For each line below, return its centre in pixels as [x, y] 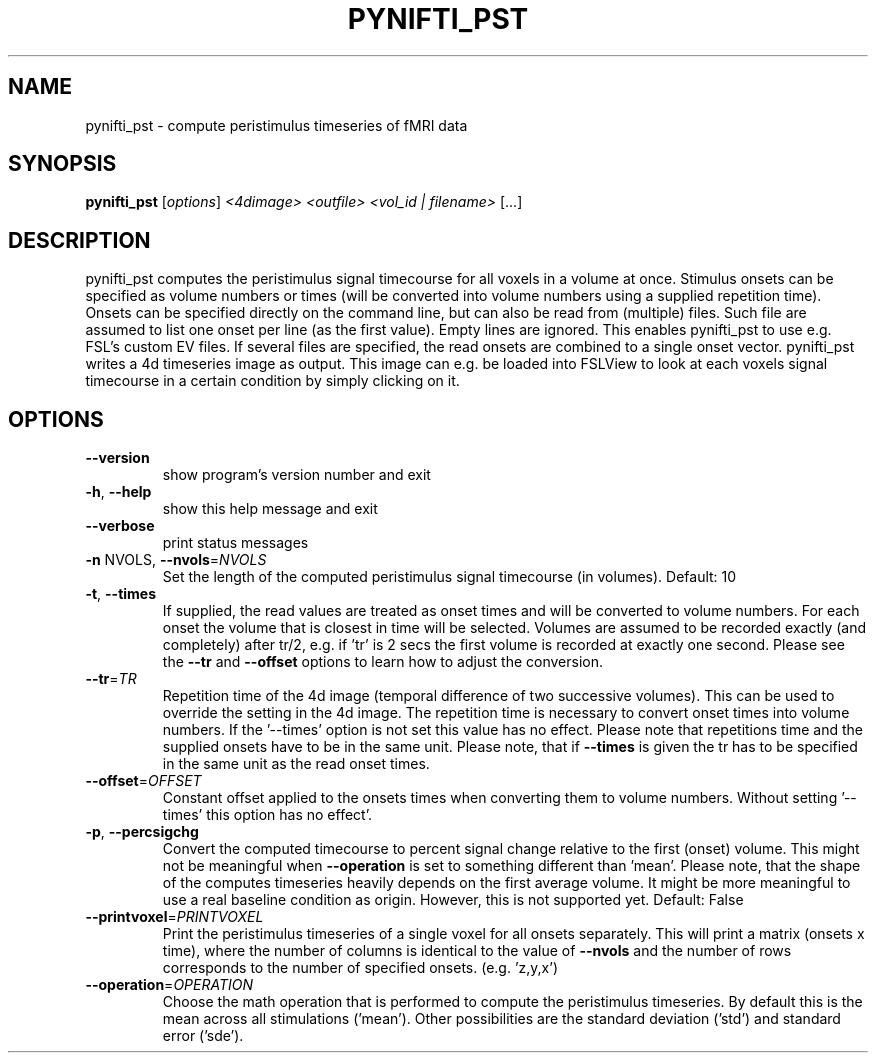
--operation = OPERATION [169, 985]
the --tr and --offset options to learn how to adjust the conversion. [383, 662]
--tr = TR [111, 679]
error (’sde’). [203, 1036]
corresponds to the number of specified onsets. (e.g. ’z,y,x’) [360, 968]
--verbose [120, 526]
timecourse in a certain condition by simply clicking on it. [272, 381]
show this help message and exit [270, 509]
